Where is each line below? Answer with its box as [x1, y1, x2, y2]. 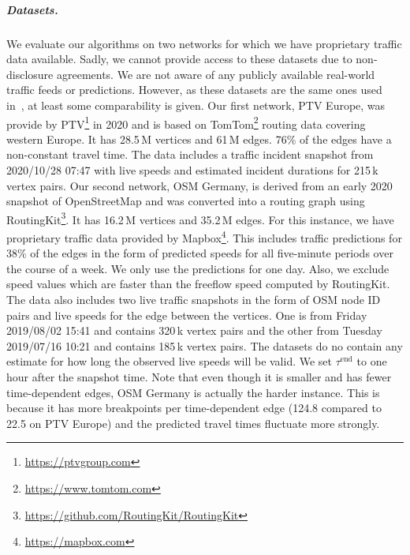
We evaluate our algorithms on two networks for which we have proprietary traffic [6, 35, 402, 51]
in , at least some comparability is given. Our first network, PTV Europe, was [6, 96, 386, 113]
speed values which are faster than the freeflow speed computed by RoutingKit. [6, 276, 390, 292]
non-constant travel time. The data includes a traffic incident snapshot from [6, 146, 374, 163]
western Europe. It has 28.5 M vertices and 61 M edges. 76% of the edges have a [6, 130, 392, 147]
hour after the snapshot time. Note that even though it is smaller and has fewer [6, 369, 392, 384]
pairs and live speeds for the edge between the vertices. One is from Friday [6, 306, 367, 323]
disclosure [6, 66, 54, 82]
